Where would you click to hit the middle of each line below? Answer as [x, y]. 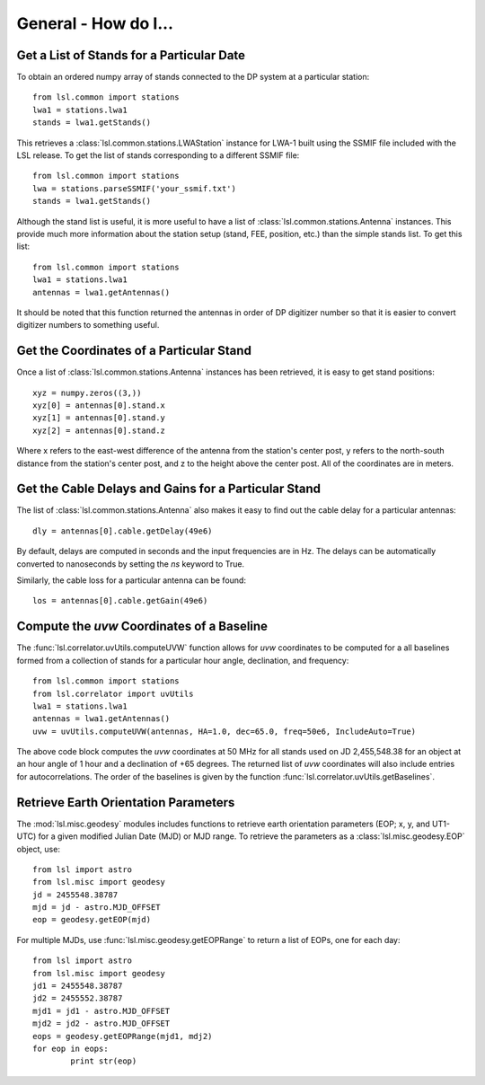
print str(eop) [104, 1061]
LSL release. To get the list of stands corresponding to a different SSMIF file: [158, 155]
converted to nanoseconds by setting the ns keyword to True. [131, 564]
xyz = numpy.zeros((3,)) [87, 393]
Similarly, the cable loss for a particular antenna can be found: [132, 580]
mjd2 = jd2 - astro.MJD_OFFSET [101, 1023]
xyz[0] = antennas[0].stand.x [99, 406]
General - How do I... [95, 23]
